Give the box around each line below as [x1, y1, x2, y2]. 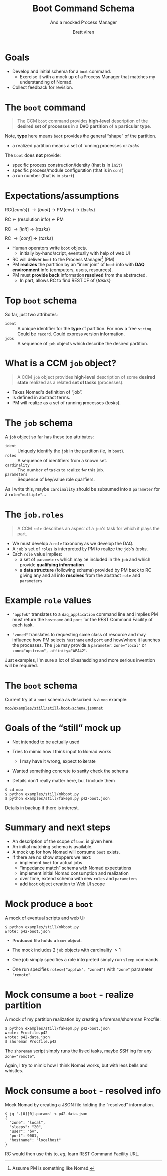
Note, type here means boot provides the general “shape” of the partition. [5, 133, 157, 139]
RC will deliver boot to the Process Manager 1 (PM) [12, 255, 115, 262]
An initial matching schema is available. [12, 843, 93, 849]
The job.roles [5, 509, 64, 520]
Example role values [5, 595, 92, 606]
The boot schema [5, 680, 78, 691]
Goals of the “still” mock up [5, 722, 121, 734]
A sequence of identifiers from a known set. [17, 458, 108, 464]
